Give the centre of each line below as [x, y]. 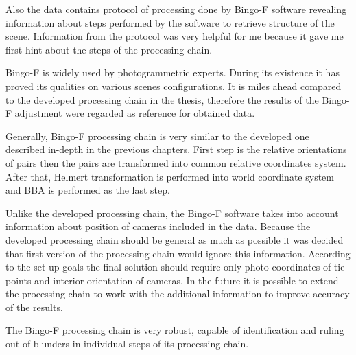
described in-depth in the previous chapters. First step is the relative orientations [176, 149]
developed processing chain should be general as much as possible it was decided [175, 239]
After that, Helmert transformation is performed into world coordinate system [170, 176]
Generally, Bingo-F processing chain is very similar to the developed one [157, 136]
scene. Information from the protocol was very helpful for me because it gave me [175, 36]
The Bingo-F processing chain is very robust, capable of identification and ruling [175, 330]
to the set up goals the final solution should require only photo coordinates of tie [175, 267]
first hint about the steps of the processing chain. [109, 49]
